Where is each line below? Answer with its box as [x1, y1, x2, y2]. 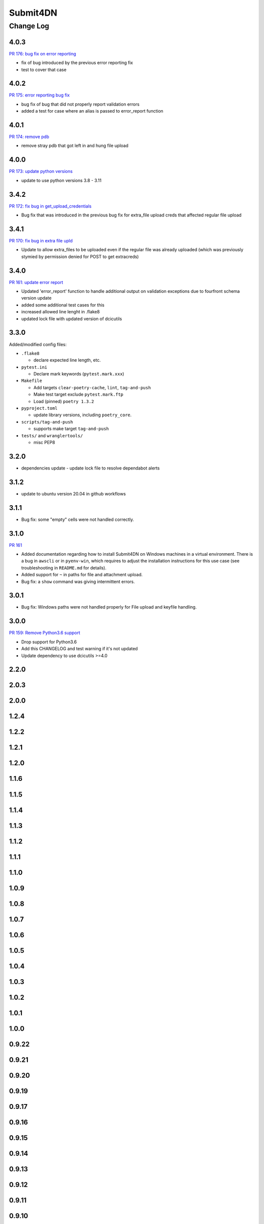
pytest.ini [21, 364, 47, 370]
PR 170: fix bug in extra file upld [9, 237, 73, 243]
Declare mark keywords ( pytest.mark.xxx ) [33, 371, 125, 377]
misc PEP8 [33, 440, 55, 445]
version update [21, 295, 52, 301]
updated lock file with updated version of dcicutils [21, 316, 122, 322]
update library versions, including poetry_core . [33, 412, 132, 418]
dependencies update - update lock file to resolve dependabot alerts [21, 465, 160, 471]
